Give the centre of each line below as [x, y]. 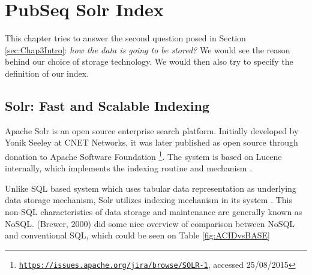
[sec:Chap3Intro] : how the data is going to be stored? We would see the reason [148, 49]
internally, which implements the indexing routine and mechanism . [129, 168]
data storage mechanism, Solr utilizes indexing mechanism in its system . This [148, 200]
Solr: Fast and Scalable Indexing [107, 105]
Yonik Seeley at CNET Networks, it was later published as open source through [151, 142]
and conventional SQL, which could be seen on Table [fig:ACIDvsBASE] [137, 235]
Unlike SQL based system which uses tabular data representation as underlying [151, 188]
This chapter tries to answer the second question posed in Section [125, 38]
